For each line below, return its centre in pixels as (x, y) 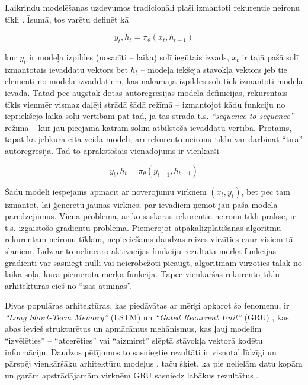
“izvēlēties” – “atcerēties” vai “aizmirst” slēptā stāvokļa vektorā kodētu (134, 340)
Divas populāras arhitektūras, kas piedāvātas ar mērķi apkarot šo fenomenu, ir (147, 305)
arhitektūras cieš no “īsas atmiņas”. (69, 285)
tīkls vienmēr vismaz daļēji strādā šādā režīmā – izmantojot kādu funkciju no (145, 104)
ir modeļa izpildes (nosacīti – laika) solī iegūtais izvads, (129, 57)
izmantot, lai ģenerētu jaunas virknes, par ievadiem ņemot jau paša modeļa (141, 204)
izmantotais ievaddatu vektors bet (66, 69)
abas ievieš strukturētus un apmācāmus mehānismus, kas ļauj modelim (133, 328)
